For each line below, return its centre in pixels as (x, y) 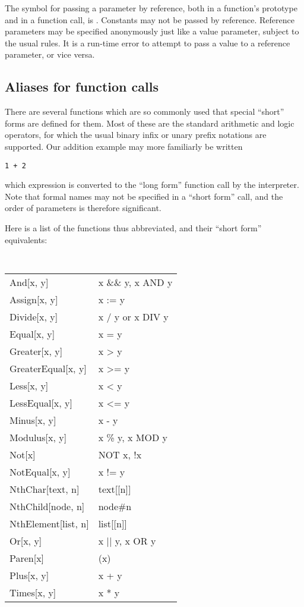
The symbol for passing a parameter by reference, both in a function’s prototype (151, 8)
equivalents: (26, 239)
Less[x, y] (29, 385)
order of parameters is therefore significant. (83, 208)
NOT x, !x (120, 454)
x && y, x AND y (135, 282)
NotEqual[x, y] (40, 471)
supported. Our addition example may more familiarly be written (124, 146)
